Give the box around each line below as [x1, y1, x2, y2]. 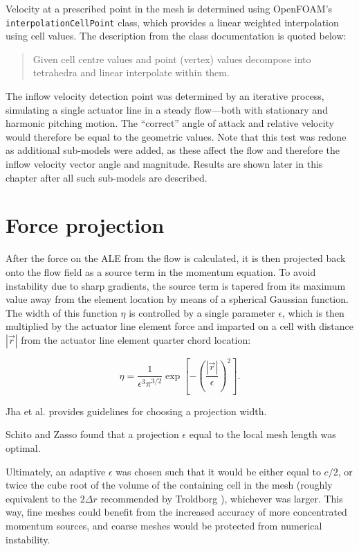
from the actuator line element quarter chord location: [21, 332, 251, 347]
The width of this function [6, 305, 118, 320]
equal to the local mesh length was [189, 427, 336, 441]
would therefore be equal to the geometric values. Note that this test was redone [6, 129, 347, 143]
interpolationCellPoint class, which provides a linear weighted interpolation [6, 15, 339, 29]
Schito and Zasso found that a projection [6, 427, 179, 441]
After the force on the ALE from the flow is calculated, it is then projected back [6, 251, 346, 265]
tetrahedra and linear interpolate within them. [33, 65, 230, 80]
